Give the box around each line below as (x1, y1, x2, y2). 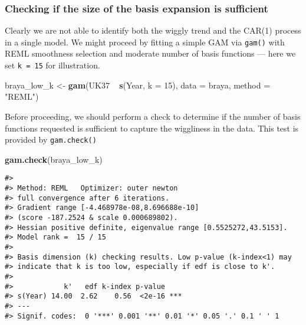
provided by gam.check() (5, 133, 97, 146)
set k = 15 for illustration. (5, 59, 100, 71)
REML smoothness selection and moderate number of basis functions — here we (5, 47, 296, 60)
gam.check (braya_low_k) (5, 153, 103, 165)
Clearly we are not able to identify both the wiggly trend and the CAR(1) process (5, 24, 301, 37)
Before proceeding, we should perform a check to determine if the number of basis (5, 110, 301, 122)
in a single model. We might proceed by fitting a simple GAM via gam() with (5, 35, 285, 48)
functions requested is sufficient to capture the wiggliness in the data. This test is (5, 122, 299, 134)
